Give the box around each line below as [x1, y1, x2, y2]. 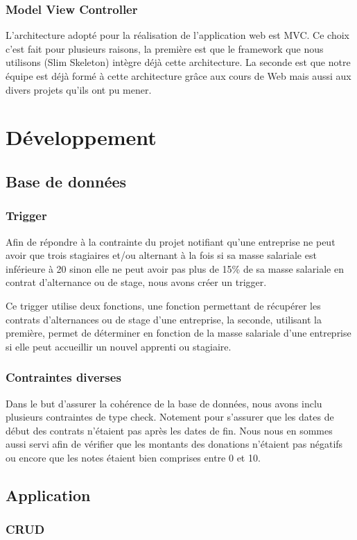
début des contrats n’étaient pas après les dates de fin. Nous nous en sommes [6, 423, 333, 437]
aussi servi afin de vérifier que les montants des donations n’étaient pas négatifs [6, 437, 343, 451]
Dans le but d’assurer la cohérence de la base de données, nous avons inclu [6, 396, 322, 410]
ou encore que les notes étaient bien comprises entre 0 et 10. [6, 450, 261, 464]
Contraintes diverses [6, 369, 121, 386]
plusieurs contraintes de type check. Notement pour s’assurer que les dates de [6, 410, 334, 424]
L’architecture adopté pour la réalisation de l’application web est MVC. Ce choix [6, 28, 349, 42]
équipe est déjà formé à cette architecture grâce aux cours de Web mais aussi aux [6, 69, 351, 83]
